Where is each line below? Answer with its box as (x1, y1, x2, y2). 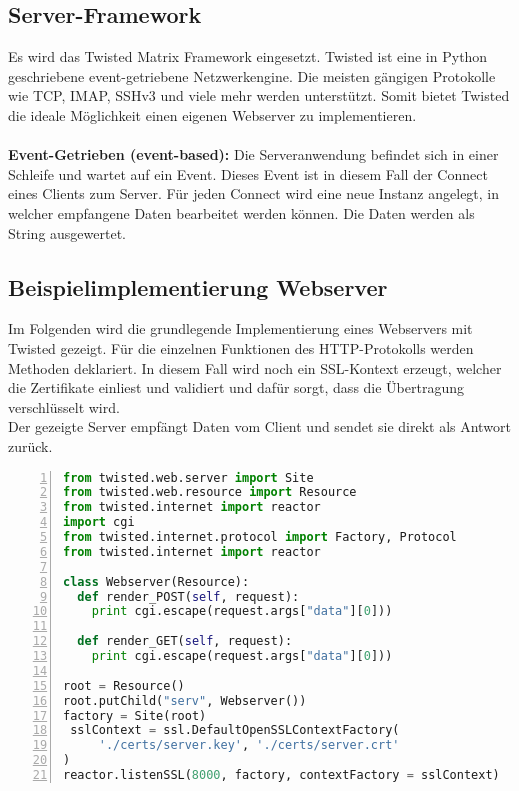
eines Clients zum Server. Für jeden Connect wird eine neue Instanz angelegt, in (8, 183, 500, 204)
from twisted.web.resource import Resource (63, 485, 357, 500)
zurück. (8, 435, 53, 456)
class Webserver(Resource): (63, 574, 250, 589)
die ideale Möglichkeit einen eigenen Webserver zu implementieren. (8, 104, 417, 125)
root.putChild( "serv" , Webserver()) (63, 693, 307, 708)
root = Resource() (63, 678, 185, 693)
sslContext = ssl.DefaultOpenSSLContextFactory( (70, 723, 400, 738)
